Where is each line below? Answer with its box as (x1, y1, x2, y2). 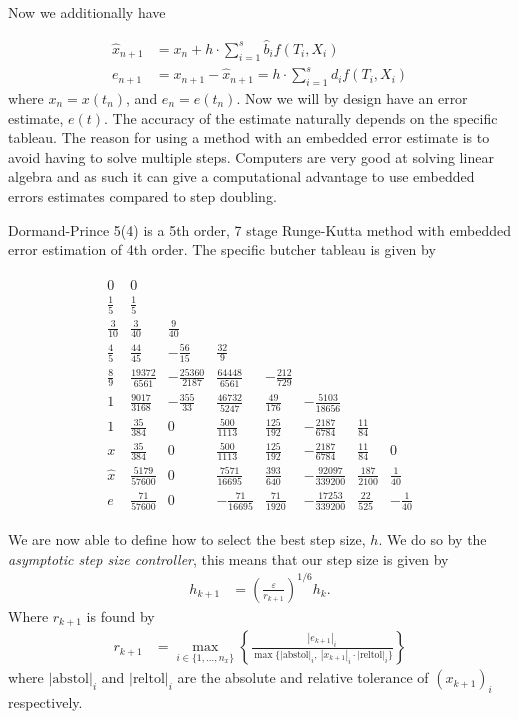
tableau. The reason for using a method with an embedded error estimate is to (8, 127, 490, 148)
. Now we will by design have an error (236, 87, 468, 108)
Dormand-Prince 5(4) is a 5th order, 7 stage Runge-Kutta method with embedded (8, 219, 511, 240)
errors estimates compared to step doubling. (8, 185, 277, 206)
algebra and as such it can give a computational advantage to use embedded (8, 166, 475, 187)
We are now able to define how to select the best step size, (8, 529, 366, 550)
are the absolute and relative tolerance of (177, 667, 429, 688)
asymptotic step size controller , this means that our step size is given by (8, 548, 449, 569)
